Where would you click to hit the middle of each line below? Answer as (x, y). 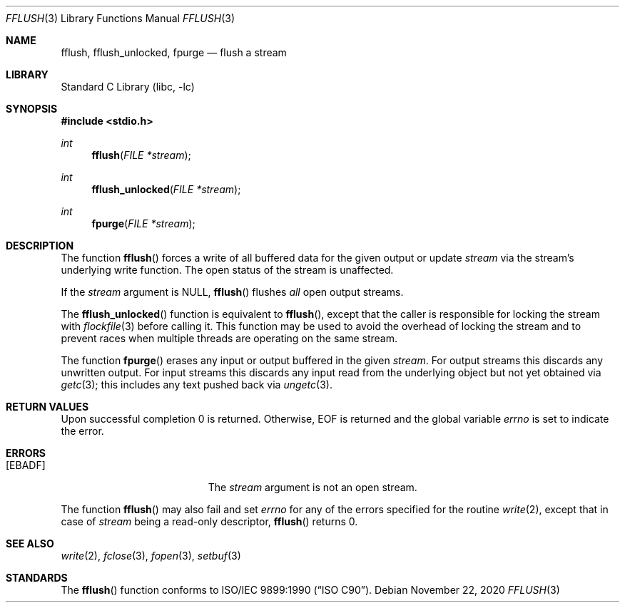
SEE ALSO (30, 543)
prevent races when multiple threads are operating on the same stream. (229, 338)
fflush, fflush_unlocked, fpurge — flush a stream (174, 52)
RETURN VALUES (47, 407)
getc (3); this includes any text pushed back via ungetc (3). (197, 385)
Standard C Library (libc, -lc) (128, 87)
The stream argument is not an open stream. (312, 487)
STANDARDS (37, 578)
